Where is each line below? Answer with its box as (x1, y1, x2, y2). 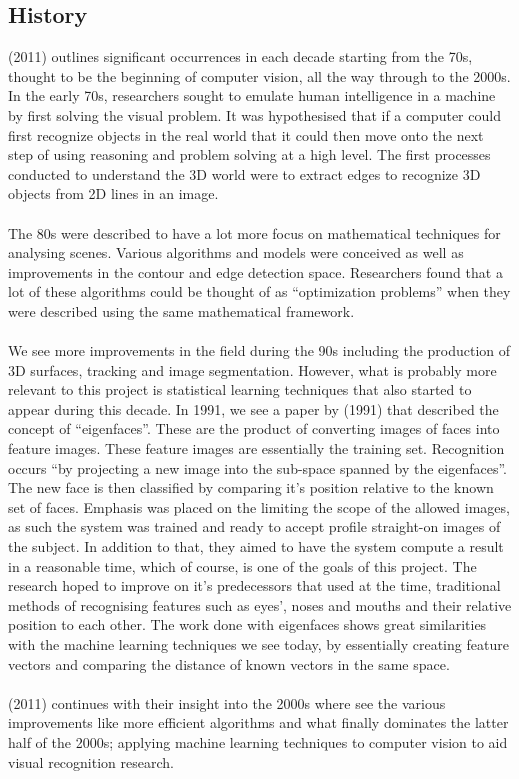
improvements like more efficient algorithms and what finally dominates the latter (8, 712, 509, 733)
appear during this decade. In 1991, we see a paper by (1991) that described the (8, 398, 499, 419)
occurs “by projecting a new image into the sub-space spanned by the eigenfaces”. (8, 457, 507, 478)
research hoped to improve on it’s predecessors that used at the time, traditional (8, 575, 501, 596)
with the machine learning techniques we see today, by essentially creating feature (8, 634, 509, 655)
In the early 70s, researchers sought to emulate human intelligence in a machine (8, 85, 496, 106)
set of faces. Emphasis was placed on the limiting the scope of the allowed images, (8, 496, 510, 517)
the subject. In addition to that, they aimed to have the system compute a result (8, 536, 504, 557)
